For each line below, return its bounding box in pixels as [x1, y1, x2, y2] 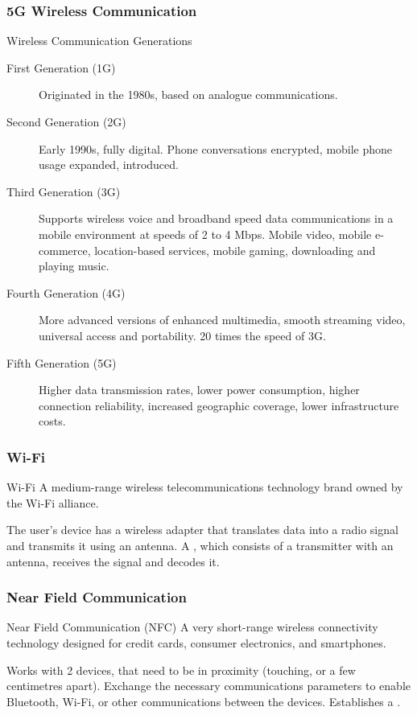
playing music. [39, 257, 109, 274]
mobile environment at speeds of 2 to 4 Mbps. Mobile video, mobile [39, 225, 372, 242]
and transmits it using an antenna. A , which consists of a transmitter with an [6, 536, 394, 553]
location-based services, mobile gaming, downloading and [94, 241, 376, 258]
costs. [39, 413, 66, 429]
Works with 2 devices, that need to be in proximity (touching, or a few [6, 661, 356, 678]
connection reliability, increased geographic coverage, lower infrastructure [39, 397, 399, 413]
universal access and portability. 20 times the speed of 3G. [39, 327, 326, 343]
